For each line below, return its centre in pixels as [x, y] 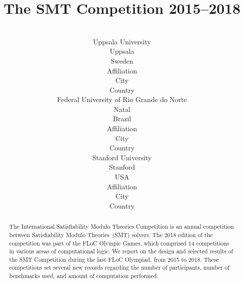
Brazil [122, 119]
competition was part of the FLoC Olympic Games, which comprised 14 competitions [119, 243]
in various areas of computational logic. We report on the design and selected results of [121, 251]
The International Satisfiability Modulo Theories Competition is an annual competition [122, 227]
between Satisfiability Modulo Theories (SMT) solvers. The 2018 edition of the [111, 234]
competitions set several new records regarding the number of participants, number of [119, 267]
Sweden [122, 60]
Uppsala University [122, 41]
